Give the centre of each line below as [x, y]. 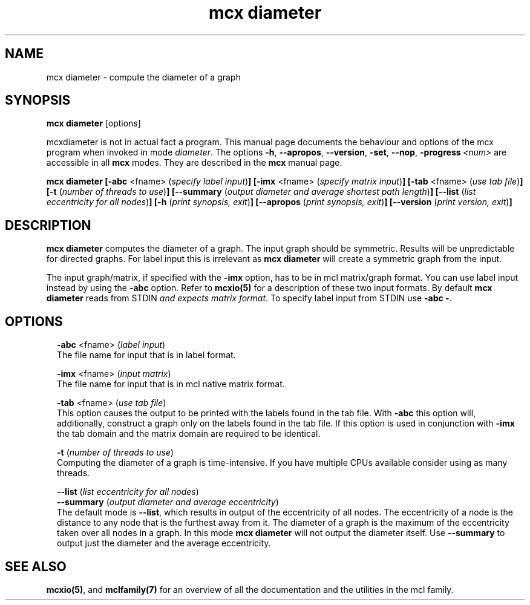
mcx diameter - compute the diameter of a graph [143, 77]
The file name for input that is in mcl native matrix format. [171, 384]
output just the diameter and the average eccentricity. [164, 543]
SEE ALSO [36, 566]
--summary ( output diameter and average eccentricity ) [168, 502]
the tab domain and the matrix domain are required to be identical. [189, 434]
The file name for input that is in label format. [146, 355]
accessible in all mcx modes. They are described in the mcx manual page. [194, 163]
